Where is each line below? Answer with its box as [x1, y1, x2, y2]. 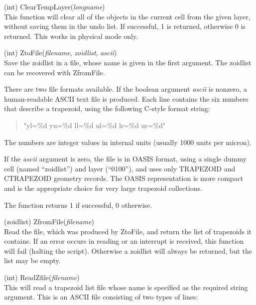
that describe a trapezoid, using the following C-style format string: [4, 103, 210, 114]
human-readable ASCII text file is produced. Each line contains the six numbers [4, 93, 249, 104]
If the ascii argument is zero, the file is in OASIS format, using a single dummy [4, 153, 247, 164]
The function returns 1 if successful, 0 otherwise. [4, 199, 152, 210]
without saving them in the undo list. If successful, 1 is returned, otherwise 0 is [4, 21, 246, 31]
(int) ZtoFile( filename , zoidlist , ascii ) [4, 47, 117, 58]
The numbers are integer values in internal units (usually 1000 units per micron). [4, 137, 252, 147]
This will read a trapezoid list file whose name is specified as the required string [4, 282, 248, 292]
